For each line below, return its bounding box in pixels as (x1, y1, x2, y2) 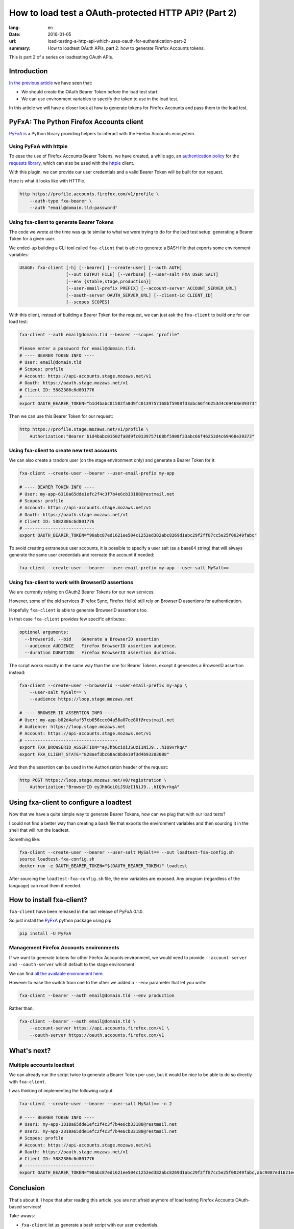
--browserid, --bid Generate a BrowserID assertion (24, 636, 159, 642)
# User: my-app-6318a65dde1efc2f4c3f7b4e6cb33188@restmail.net (19, 491, 175, 497)
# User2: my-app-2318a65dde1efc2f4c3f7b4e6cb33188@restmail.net (19, 1128, 177, 1134)
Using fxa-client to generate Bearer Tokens (9, 219, 114, 226)
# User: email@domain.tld (19, 359, 82, 365)
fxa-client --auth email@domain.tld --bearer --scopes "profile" (19, 332, 180, 338)
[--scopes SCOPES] (66, 299, 110, 305)
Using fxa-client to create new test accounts (9, 447, 118, 454)
